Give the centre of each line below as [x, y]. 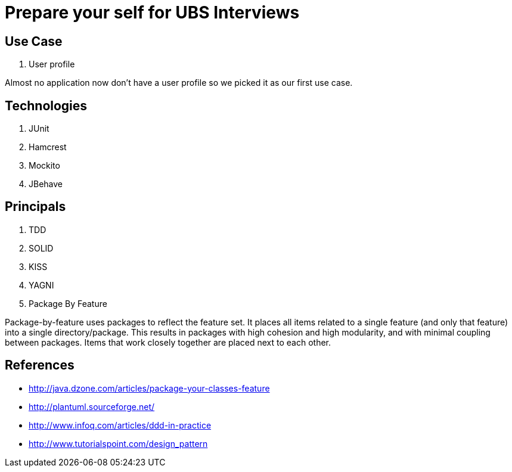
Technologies [46, 105]
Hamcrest [48, 147]
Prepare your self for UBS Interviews [152, 13]
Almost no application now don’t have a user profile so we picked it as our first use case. [179, 83]
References [40, 365]
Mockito [44, 166]
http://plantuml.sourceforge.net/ [92, 406]
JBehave [46, 184]
